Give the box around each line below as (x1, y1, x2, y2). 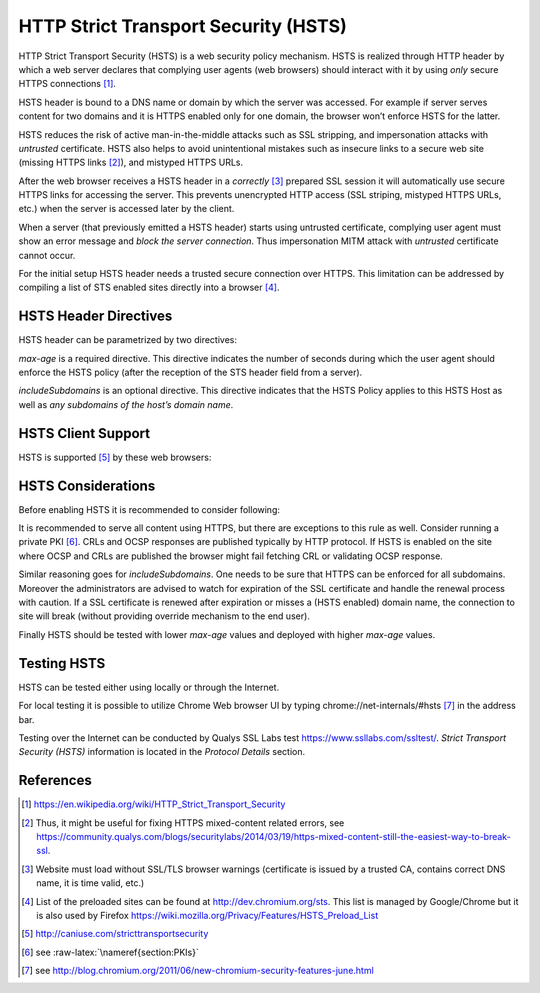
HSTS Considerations (18, 477, 156, 494)
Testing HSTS (18, 655, 106, 672)
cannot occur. (18, 249, 76, 261)
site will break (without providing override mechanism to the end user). (18, 610, 310, 622)
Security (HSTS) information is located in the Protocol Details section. (18, 746, 306, 758)
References (18, 772, 92, 789)
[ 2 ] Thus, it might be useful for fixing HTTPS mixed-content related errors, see (21, 816, 345, 829)
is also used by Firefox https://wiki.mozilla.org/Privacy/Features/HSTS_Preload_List (36, 909, 379, 921)
